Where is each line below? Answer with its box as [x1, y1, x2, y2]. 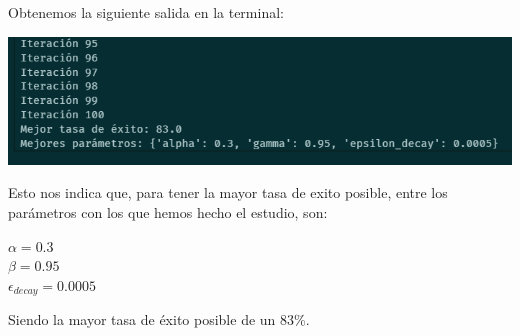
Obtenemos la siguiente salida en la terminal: [8, 2, 284, 22]
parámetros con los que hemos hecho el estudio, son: [8, 201, 328, 222]
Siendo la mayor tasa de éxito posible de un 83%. [8, 309, 310, 330]
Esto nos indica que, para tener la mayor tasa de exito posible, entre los [8, 182, 448, 203]
